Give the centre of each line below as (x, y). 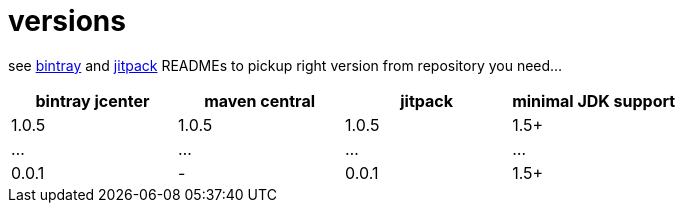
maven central (260, 100)
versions (67, 21)
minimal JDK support (594, 100)
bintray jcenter (92, 100)
